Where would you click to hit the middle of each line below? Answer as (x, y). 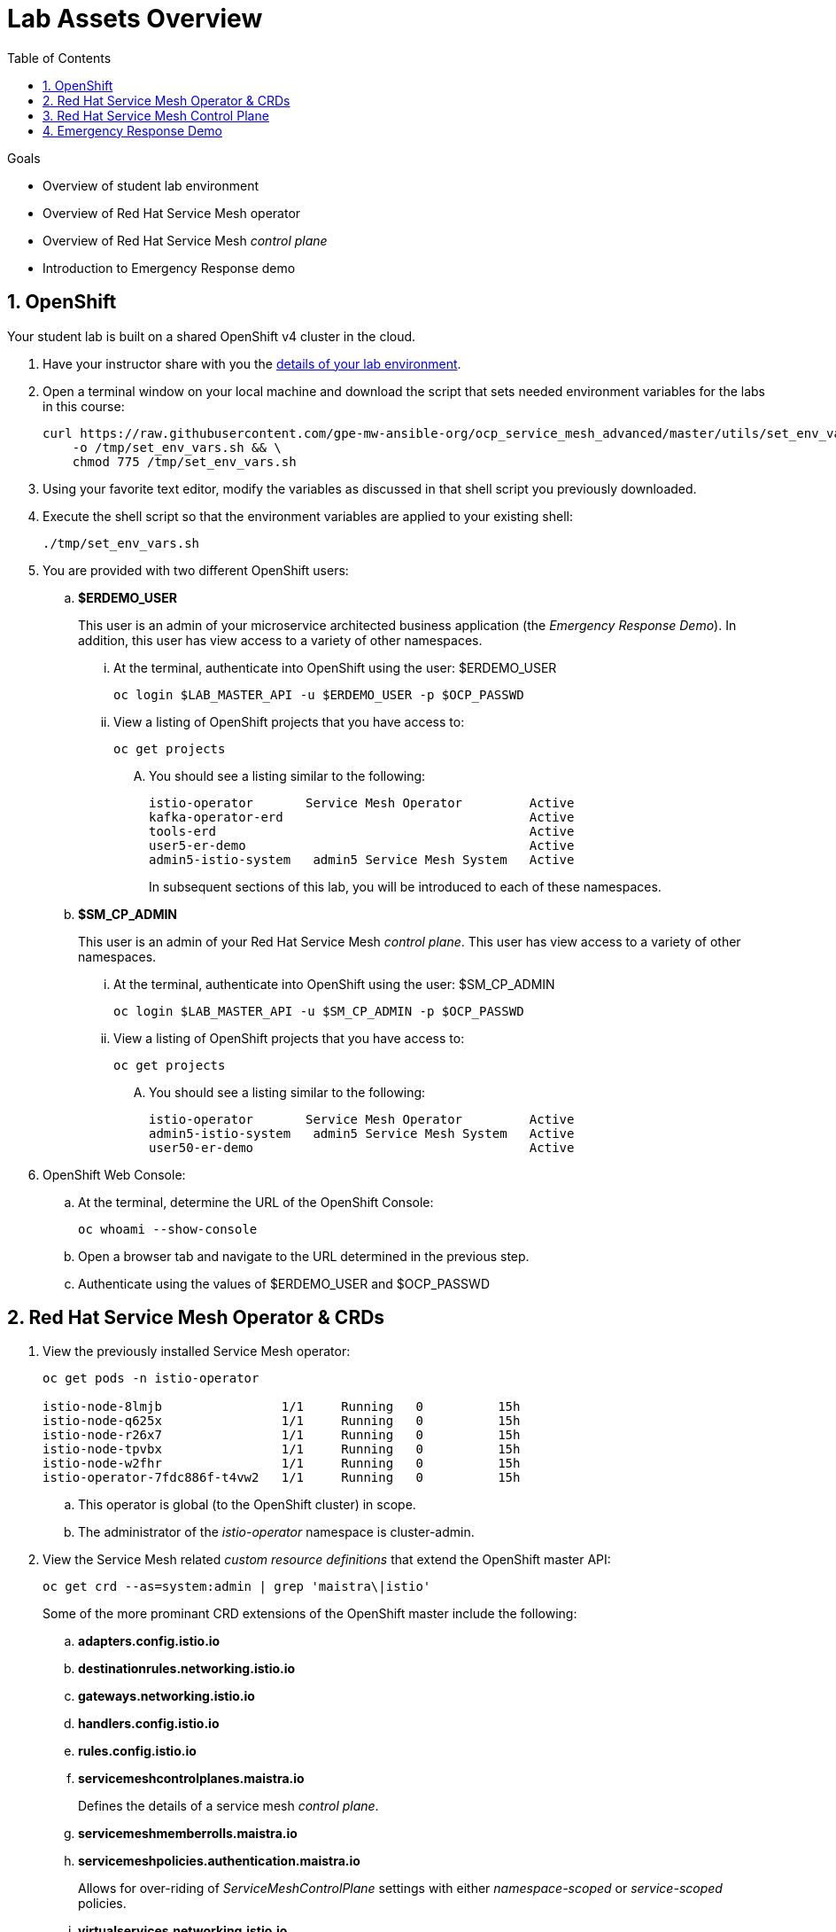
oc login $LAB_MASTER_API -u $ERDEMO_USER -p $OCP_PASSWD (319, 694)
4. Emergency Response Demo (132, 130)
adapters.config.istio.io (149, 1641)
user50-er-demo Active (362, 1147)
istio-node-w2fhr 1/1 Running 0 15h (282, 1464)
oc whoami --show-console (168, 1229)
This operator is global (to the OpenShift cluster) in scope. (247, 1505)
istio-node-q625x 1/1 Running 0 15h (282, 1421)
